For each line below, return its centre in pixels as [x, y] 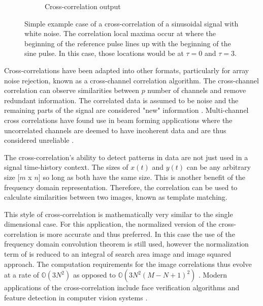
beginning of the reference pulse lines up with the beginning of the [128, 43]
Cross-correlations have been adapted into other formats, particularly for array [127, 70]
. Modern [213, 275]
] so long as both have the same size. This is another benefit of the [142, 177]
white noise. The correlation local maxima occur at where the [120, 33]
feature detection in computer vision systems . [76, 297]
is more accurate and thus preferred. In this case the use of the [137, 234]
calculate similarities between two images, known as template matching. [116, 197]
